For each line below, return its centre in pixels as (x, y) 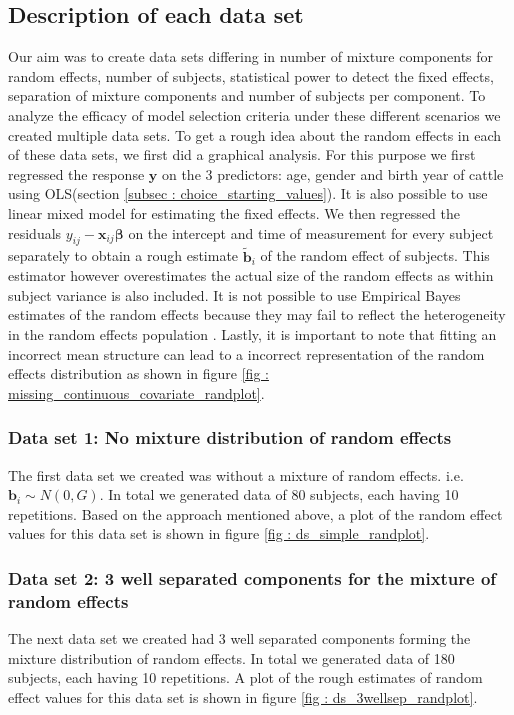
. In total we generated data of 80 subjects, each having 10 (279, 494)
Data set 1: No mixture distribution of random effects (230, 437)
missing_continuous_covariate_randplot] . (136, 392)
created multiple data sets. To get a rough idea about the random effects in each (255, 134)
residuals (35, 232)
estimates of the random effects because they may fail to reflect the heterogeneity (257, 314)
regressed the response (76, 173)
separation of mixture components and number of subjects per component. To (247, 95)
